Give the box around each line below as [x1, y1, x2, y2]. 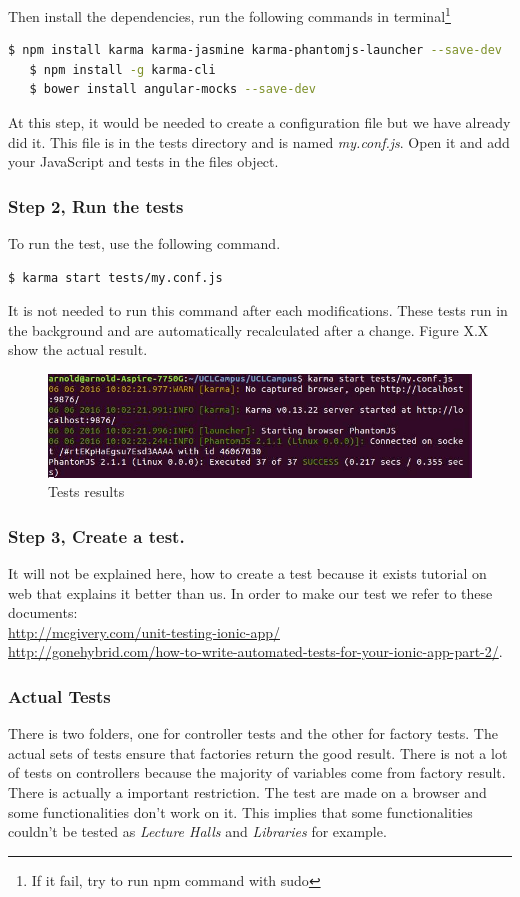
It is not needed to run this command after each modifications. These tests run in [8, 300, 508, 321]
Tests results [48, 481, 125, 502]
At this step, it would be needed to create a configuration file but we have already [8, 112, 511, 133]
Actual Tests [8, 683, 111, 708]
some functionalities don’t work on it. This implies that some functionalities [8, 801, 473, 822]
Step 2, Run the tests [8, 193, 184, 218]
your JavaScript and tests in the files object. [8, 151, 279, 172]
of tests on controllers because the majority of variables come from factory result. [8, 762, 506, 783]
